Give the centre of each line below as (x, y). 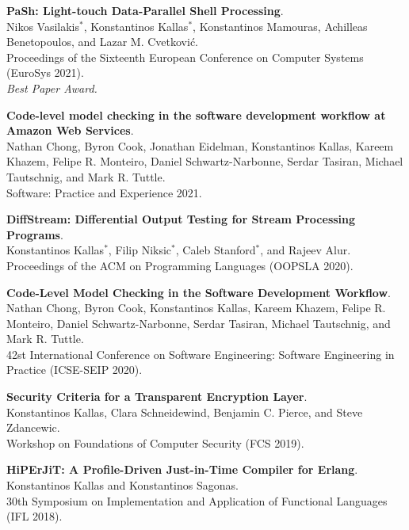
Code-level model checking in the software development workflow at (196, 114)
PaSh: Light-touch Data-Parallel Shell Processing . (145, 10)
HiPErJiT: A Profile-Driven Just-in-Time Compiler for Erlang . (182, 469)
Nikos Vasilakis (43, 26)
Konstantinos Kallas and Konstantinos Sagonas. (122, 485)
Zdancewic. (33, 427)
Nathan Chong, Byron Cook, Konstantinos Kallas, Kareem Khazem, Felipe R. (196, 308)
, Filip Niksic (140, 250)
